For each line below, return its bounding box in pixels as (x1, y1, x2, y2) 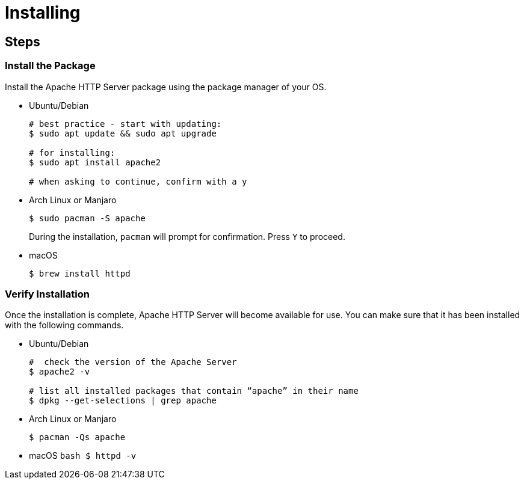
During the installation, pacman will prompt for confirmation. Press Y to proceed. (29, 231, 345, 242)
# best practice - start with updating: (29, 118, 222, 129)
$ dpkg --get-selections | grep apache (29, 396, 217, 406)
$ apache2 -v (29, 367, 90, 377)
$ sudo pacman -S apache (29, 213, 146, 223)
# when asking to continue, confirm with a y (29, 176, 247, 186)
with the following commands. (5, 320, 124, 331)
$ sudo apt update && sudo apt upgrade (29, 128, 217, 138)
